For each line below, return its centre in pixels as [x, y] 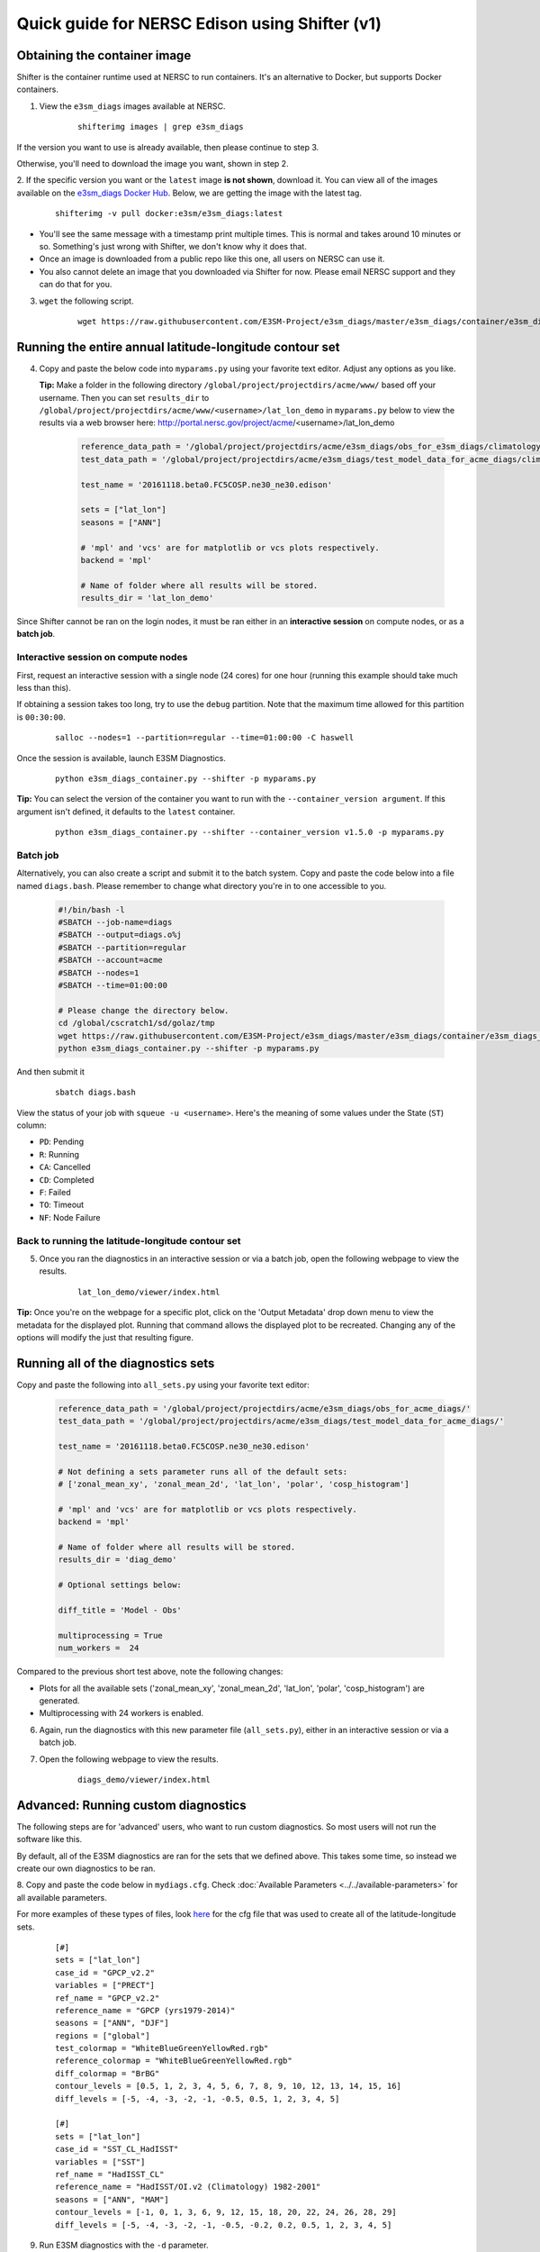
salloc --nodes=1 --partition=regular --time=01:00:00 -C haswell [205, 738]
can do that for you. [76, 285]
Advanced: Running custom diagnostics [131, 1805]
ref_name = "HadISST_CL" [110, 2174]
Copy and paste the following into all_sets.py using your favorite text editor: [163, 1385]
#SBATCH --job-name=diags [115, 922]
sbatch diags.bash [96, 1093]
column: [31, 1125]
